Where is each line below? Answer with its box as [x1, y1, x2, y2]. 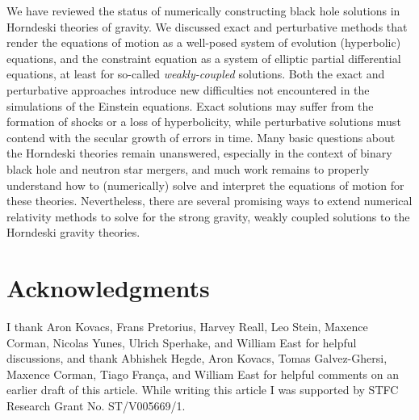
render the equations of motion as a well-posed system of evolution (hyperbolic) [6, 34, 401, 51]
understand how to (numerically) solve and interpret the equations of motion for [6, 176, 404, 193]
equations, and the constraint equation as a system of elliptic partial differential [6, 49, 401, 66]
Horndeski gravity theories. [6, 224, 140, 241]
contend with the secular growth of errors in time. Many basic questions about [6, 128, 396, 145]
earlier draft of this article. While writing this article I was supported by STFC [6, 381, 399, 398]
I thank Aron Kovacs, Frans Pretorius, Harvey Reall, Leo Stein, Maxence [6, 318, 368, 335]
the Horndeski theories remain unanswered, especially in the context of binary [6, 145, 392, 162]
